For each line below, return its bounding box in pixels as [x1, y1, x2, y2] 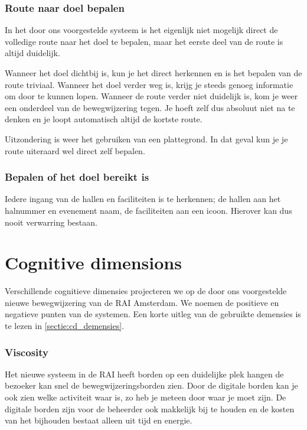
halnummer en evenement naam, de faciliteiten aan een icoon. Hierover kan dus [5, 204, 292, 216]
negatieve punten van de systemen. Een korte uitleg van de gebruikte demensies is [5, 308, 301, 320]
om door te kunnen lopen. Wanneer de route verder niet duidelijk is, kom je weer [5, 90, 298, 102]
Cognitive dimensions [5, 250, 182, 275]
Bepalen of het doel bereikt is [5, 170, 149, 184]
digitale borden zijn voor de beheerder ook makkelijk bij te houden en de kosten [5, 402, 295, 415]
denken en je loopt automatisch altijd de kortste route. [5, 113, 203, 125]
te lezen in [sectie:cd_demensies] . [5, 320, 125, 332]
